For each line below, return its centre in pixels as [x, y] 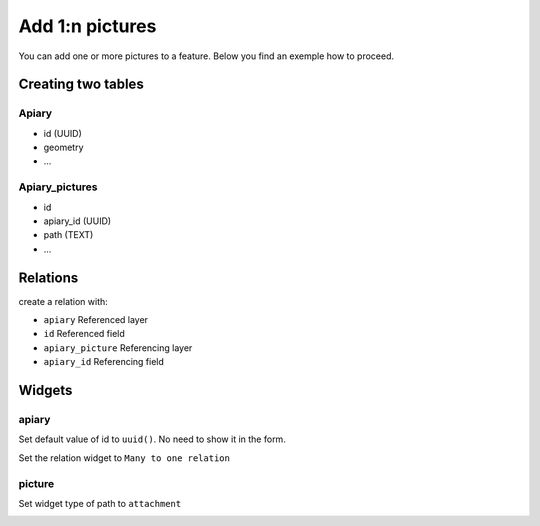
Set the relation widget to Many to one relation [124, 457]
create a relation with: [63, 301]
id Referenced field [84, 334]
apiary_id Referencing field [104, 362]
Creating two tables [81, 84]
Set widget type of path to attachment [100, 503]
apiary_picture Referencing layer [118, 347]
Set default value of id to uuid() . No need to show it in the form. [152, 439]
